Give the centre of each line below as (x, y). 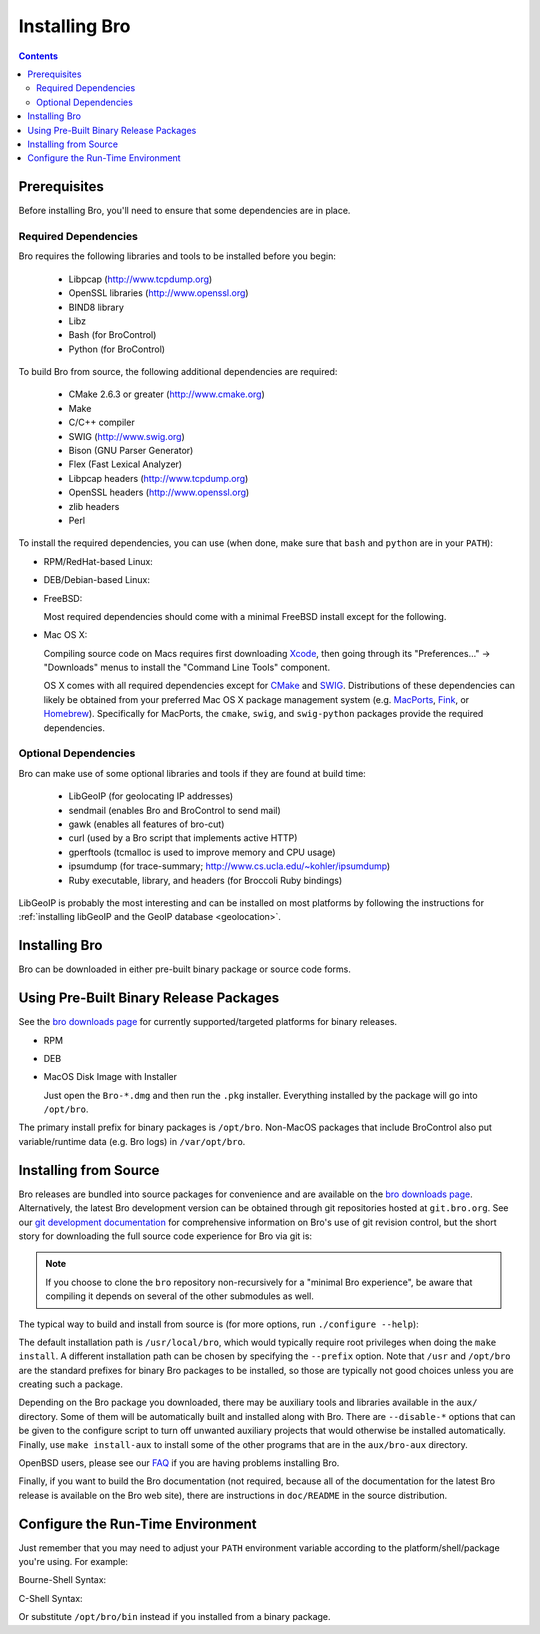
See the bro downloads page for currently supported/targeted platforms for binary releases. (208, 1022)
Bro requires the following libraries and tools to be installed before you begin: (177, 256)
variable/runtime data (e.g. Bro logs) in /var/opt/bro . (132, 1141)
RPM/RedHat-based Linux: (98, 561)
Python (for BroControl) (116, 349)
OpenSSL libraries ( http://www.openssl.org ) (158, 293)
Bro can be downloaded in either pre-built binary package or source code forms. (185, 969)
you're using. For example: (73, 1562)
